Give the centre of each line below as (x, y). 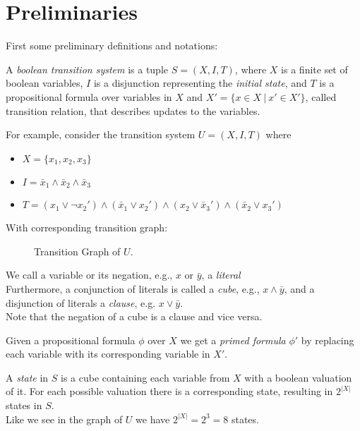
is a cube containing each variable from (145, 377)
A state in (27, 377)
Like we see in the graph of (64, 419)
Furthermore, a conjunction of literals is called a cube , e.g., (133, 288)
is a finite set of (314, 69)
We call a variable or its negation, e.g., (89, 275)
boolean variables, (44, 83)
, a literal (221, 275)
